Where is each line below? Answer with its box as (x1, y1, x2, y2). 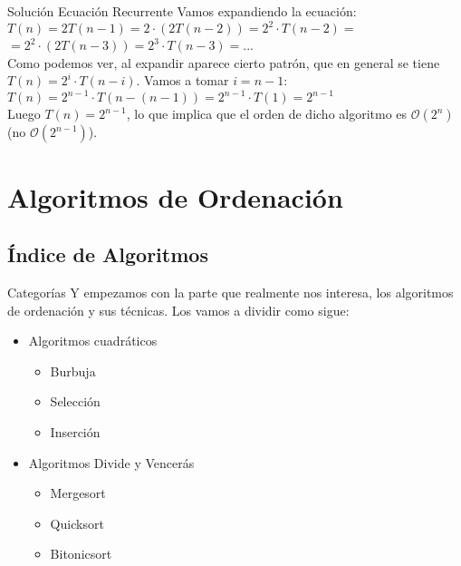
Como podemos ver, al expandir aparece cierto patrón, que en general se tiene (7, 53, 440, 72)
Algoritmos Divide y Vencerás (28, 453, 195, 472)
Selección (50, 392, 101, 411)
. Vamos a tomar (136, 71, 229, 90)
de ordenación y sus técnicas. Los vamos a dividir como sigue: (7, 300, 350, 319)
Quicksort (50, 513, 104, 532)
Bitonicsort (50, 544, 112, 563)
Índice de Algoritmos (7, 240, 208, 268)
